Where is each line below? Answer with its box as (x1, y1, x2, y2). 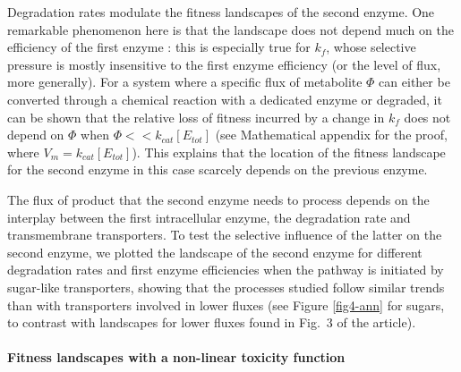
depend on (7, 125, 64, 144)
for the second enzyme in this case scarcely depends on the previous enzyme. (7, 160, 428, 179)
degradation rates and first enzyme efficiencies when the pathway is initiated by (7, 260, 444, 279)
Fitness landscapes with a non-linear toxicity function (7, 348, 346, 367)
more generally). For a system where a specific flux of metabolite (7, 72, 363, 91)
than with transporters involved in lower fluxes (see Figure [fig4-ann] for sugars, (7, 295, 445, 314)
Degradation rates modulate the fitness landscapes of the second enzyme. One (7, 3, 435, 21)
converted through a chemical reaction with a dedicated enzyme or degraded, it (7, 89, 442, 108)
